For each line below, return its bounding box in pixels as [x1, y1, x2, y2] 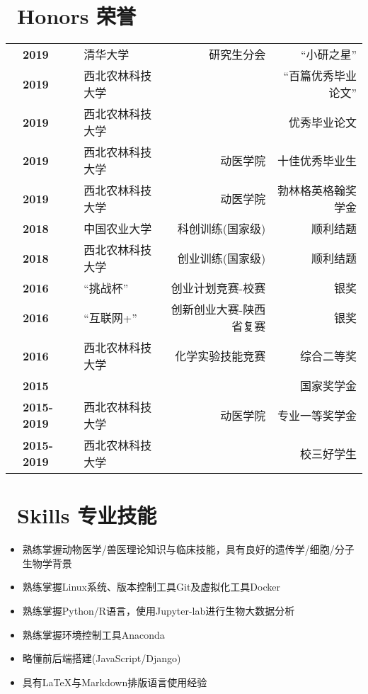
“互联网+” [84, 309, 137, 326]
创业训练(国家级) [177, 250, 266, 267]
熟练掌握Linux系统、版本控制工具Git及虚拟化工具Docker [22, 579, 280, 594]
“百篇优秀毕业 [283, 67, 357, 84]
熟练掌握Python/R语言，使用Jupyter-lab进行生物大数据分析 [22, 603, 295, 618]
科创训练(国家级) [177, 220, 266, 237]
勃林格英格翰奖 [277, 182, 357, 199]
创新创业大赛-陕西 [171, 301, 266, 318]
